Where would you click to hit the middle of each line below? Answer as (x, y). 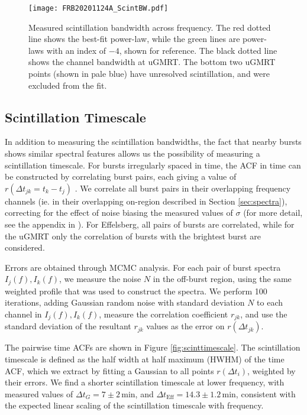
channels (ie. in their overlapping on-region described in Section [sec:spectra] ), (146, 201)
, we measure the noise (100, 279)
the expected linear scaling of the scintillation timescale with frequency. (134, 405)
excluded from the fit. (68, 85)
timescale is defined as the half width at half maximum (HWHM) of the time (145, 359)
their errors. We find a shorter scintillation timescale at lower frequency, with (145, 382)
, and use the (264, 314)
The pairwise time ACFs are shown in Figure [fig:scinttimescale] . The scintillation (153, 347)
